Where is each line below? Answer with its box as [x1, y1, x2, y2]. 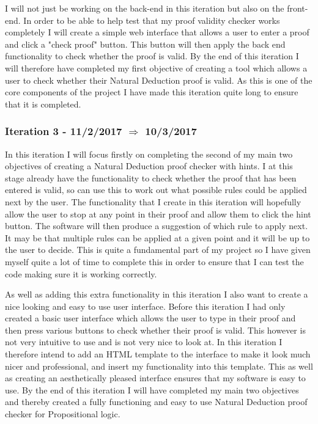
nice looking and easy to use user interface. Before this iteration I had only [5, 299, 286, 312]
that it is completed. [5, 97, 81, 110]
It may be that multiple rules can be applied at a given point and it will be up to [5, 231, 310, 244]
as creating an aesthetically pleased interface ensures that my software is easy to [5, 371, 306, 384]
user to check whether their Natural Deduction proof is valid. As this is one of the [5, 73, 312, 86]
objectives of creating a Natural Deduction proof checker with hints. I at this [5, 159, 293, 172]
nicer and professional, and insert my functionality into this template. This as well [5, 359, 313, 372]
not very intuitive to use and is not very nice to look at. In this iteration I [5, 335, 283, 348]
